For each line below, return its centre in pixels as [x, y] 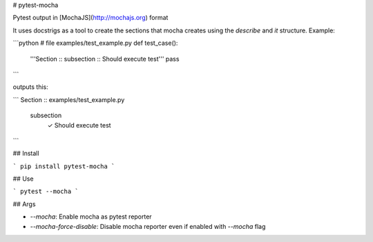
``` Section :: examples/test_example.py [69, 99]
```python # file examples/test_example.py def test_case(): [95, 43]
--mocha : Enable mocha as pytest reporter [91, 216]
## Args [24, 204]
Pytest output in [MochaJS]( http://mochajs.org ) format [90, 18]
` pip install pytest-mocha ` [64, 166]
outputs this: [30, 87]
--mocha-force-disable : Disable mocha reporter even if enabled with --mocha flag [148, 226]
